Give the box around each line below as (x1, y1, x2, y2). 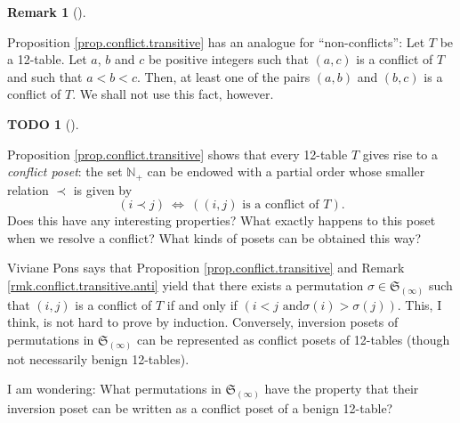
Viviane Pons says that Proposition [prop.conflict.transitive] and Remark (7, 258, 405, 277)
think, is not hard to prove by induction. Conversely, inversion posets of (7, 313, 399, 331)
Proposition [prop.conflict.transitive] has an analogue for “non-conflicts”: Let (7, 32, 425, 51)
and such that (7, 67, 83, 85)
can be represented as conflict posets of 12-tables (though (136, 330, 450, 349)
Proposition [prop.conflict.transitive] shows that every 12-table (7, 144, 348, 163)
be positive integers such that (148, 50, 309, 69)
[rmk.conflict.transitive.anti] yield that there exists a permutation (7, 275, 364, 294)
